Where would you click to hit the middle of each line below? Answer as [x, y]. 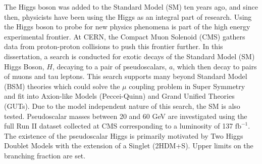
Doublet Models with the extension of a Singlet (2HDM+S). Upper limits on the [129, 146]
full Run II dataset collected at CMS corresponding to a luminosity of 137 [119, 126]
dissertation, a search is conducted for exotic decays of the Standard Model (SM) [129, 56]
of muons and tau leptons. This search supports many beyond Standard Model [126, 76]
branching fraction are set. [45, 155]
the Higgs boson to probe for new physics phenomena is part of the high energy [127, 27]
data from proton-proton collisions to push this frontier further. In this [114, 46]
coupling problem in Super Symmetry [187, 86]
